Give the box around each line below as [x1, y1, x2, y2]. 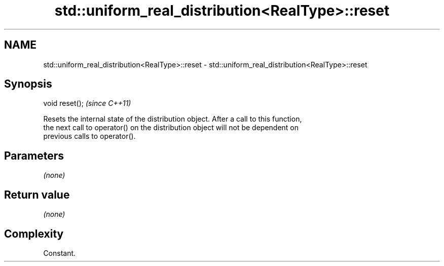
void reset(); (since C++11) [43, 99, 131, 108]
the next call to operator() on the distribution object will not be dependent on [43, 123, 299, 132]
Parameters [4, 149, 64, 162]
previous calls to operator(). [43, 132, 136, 141]
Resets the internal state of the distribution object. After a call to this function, [43, 115, 302, 124]
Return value [4, 188, 70, 201]
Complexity [4, 227, 64, 240]
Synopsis [4, 78, 52, 91]
